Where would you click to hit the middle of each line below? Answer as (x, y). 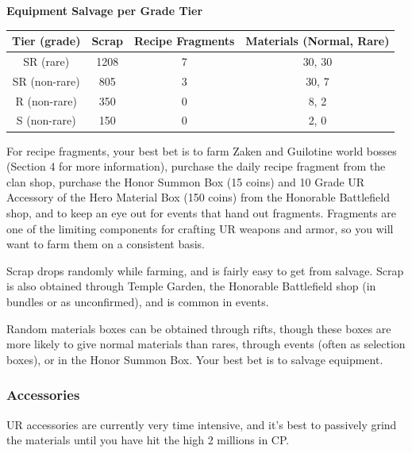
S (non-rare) (46, 120)
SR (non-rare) (46, 81)
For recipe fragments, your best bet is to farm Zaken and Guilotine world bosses (202, 150)
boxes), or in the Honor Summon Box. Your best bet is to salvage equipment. (195, 359)
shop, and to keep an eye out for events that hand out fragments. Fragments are (202, 212)
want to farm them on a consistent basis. (106, 244)
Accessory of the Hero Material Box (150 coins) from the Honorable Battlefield (198, 197)
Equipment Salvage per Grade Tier (105, 10)
